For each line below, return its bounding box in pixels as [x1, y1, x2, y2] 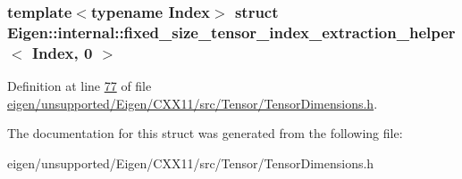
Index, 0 [31, 41, 93, 63]
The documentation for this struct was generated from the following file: [7, 124, 403, 142]
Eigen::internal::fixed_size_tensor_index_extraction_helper [7, 20, 456, 43]
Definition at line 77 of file [7, 77, 152, 95]
